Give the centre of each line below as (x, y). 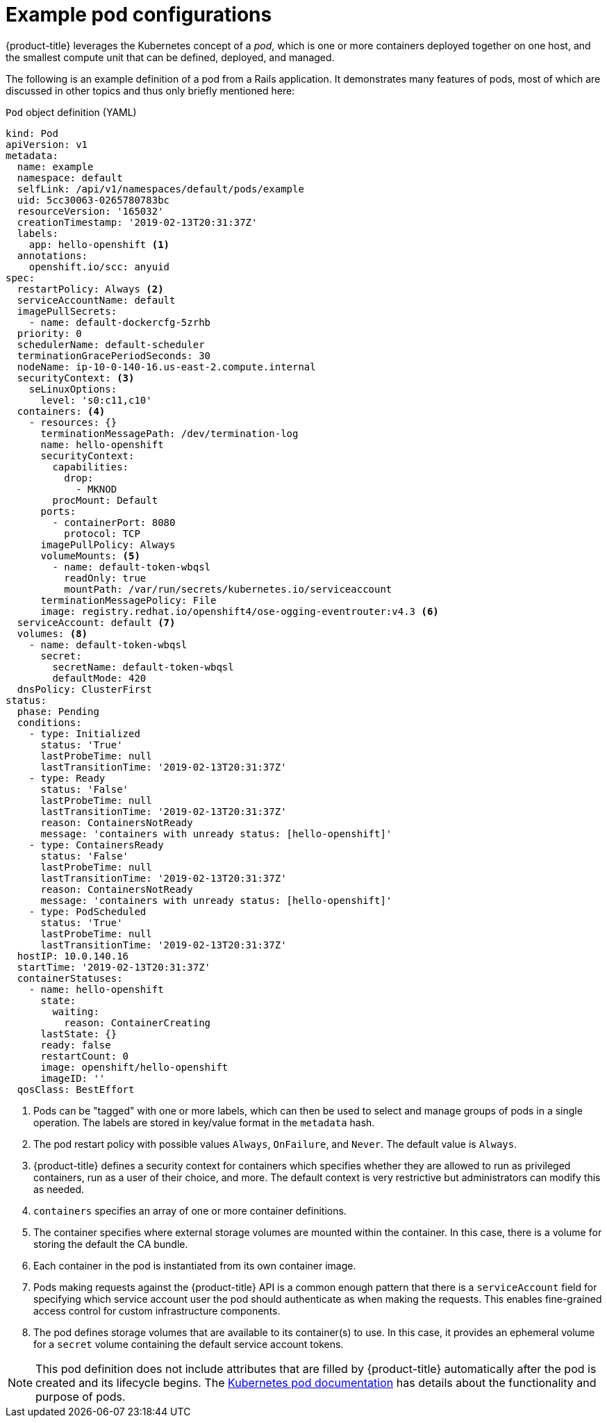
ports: (58, 511)
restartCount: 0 (85, 1056)
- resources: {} (73, 422)
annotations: (52, 255)
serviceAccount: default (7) (96, 622)
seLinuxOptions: (73, 389)
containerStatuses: (70, 978)
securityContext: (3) (76, 378)
